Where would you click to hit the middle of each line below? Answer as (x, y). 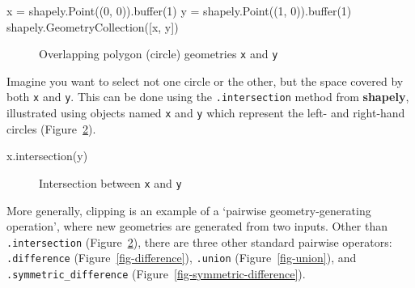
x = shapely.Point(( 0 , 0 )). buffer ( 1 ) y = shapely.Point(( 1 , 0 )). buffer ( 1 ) (179, 11)
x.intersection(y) (47, 156)
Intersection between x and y (110, 182)
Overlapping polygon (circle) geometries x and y (159, 54)
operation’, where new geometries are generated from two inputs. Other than (197, 226)
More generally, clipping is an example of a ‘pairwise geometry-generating (189, 210)
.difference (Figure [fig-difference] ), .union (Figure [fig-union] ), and (182, 258)
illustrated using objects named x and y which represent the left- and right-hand (206, 113)
